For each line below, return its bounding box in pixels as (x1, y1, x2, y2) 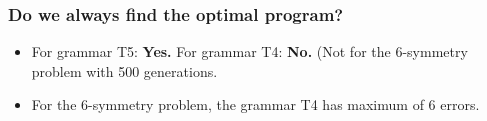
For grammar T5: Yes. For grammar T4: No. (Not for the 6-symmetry (31, 41, 468, 62)
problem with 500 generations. (31, 60, 218, 81)
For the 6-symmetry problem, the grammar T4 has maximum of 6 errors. (31, 94, 480, 115)
